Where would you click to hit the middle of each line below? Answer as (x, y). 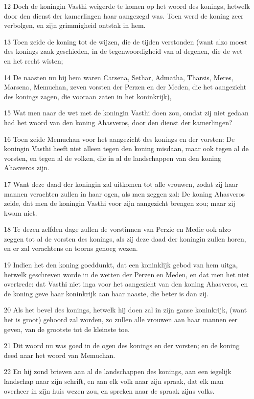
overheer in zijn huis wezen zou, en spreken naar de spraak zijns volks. (109, 390)
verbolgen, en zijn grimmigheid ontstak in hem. (75, 25)
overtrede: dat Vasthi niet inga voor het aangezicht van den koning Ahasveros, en (126, 284)
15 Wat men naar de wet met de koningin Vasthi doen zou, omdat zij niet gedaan (126, 113)
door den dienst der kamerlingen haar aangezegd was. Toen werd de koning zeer (124, 15)
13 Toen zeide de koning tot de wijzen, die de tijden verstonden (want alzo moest (126, 41)
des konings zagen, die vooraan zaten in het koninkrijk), (88, 96)
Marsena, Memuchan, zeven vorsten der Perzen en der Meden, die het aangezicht (125, 87)
